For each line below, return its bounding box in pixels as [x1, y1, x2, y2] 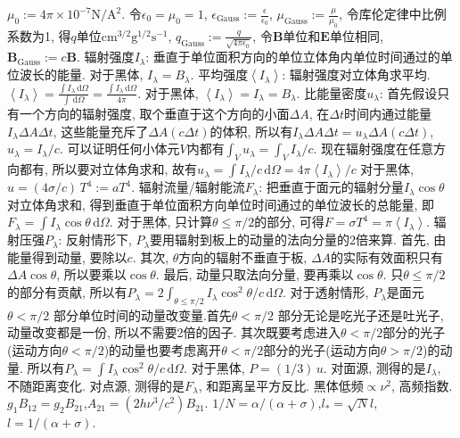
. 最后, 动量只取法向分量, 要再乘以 [155, 265, 354, 284]
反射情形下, [66, 230, 132, 249]
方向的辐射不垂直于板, [178, 247, 308, 266]
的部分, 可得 [254, 212, 324, 231]
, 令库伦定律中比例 [339, 4, 447, 22]
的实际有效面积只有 [331, 247, 444, 266]
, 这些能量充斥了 [53, 121, 149, 140]
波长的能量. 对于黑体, [19, 65, 144, 84]
